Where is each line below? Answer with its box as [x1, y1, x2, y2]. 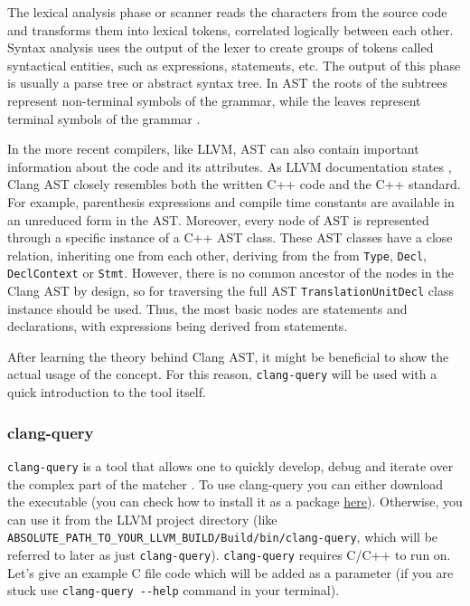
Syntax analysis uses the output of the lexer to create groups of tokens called [7, 38, 434, 57]
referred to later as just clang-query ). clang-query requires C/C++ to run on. [7, 545, 451, 564]
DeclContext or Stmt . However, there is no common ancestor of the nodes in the [7, 263, 454, 282]
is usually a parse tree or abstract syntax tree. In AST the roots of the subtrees [7, 73, 447, 92]
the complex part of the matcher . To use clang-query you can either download [7, 474, 444, 493]
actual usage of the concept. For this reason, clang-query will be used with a [7, 365, 437, 383]
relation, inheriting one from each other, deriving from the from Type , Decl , [7, 245, 428, 264]
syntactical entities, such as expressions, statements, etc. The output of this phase [7, 55, 461, 74]
